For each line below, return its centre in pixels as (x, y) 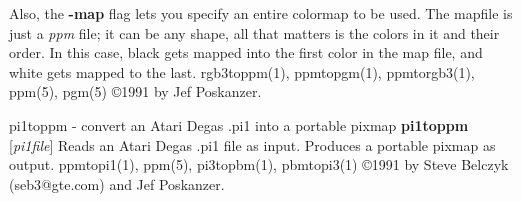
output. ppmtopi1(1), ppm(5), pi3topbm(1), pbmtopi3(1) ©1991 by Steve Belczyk (259, 164)
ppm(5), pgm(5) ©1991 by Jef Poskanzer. (135, 91)
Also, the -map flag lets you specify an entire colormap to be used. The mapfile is (261, 13)
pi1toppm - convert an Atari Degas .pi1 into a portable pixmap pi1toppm (239, 124)
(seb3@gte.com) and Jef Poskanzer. (117, 183)
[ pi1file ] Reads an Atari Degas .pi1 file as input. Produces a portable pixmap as (252, 144)
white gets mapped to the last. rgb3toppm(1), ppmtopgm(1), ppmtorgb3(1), (242, 71)
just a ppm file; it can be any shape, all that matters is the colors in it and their (254, 32)
